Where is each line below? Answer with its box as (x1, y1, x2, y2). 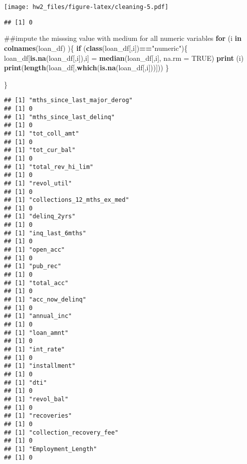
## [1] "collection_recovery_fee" (4, 429, 119, 436)
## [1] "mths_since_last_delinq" (4, 113, 115, 121)
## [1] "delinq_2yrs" (4, 213, 76, 220)
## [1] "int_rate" (4, 345, 65, 353)
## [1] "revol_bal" (4, 395, 68, 403)
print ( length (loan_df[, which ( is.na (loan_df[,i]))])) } (4, 62, 169, 73)
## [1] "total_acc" (4, 279, 68, 287)
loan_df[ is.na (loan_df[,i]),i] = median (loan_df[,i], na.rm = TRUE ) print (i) (4, 52, 244, 63)
